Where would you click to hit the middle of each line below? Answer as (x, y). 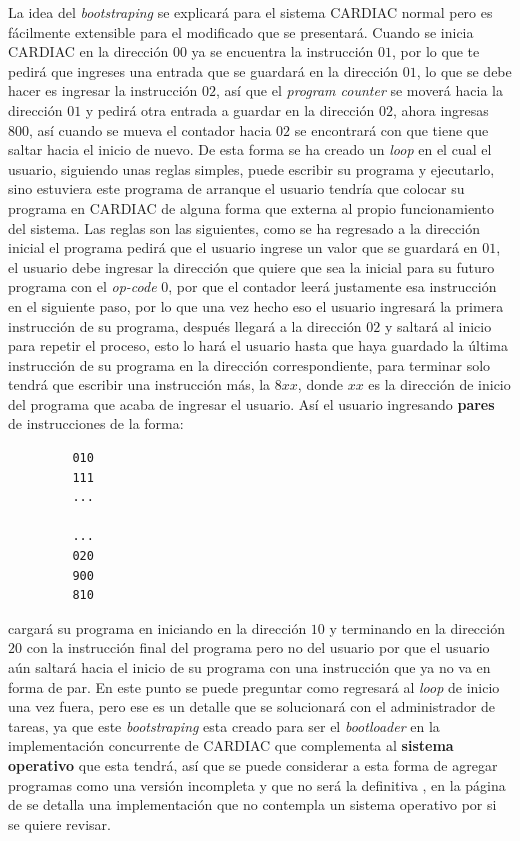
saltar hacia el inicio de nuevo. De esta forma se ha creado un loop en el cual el (250, 149)
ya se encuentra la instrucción (282, 51)
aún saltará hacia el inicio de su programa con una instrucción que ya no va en (249, 667)
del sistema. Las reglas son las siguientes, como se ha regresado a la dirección (244, 227)
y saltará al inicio (438, 325)
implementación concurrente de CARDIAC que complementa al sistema (231, 745)
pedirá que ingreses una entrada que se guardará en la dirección (203, 70)
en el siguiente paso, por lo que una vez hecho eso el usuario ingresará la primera (256, 305)
